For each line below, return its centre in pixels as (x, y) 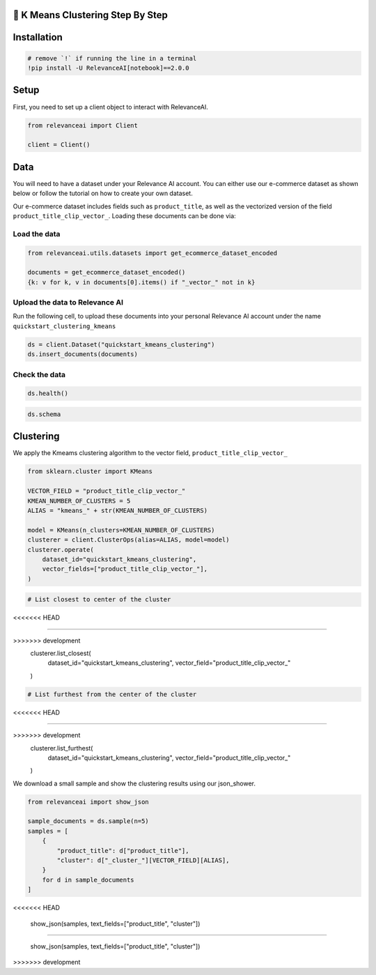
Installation (38, 37)
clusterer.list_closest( (61, 653)
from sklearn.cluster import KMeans (90, 471)
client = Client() (59, 145)
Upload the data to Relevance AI (68, 302)
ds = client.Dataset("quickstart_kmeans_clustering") (121, 344)
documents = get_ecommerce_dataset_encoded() (107, 272)
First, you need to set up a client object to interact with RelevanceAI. (111, 107)
